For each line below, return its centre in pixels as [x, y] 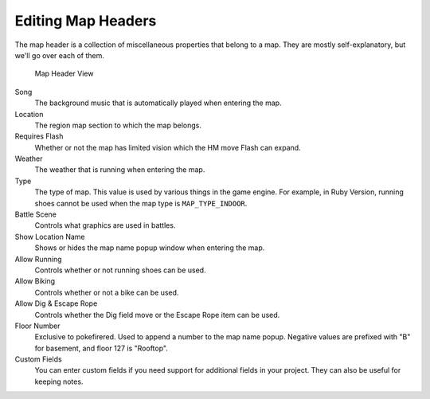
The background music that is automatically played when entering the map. [158, 103]
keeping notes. [59, 381]
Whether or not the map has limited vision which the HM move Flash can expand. [168, 147]
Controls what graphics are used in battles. [105, 225]
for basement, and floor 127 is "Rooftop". [102, 348]
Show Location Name [50, 237]
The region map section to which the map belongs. [118, 125]
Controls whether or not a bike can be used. [107, 292]
